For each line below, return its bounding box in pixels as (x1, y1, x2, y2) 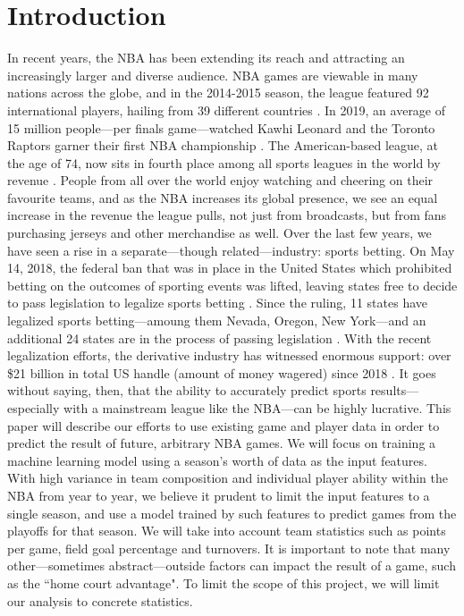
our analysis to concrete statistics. (7, 591, 193, 610)
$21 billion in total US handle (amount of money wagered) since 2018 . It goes (7, 363, 436, 382)
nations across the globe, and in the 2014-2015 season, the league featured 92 (7, 83, 429, 102)
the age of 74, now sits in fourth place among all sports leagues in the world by (7, 153, 441, 172)
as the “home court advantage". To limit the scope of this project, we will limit (7, 573, 440, 592)
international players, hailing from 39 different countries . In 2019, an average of (7, 100, 446, 119)
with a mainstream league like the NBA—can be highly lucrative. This (63, 399, 451, 417)
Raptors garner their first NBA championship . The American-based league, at (7, 136, 438, 155)
